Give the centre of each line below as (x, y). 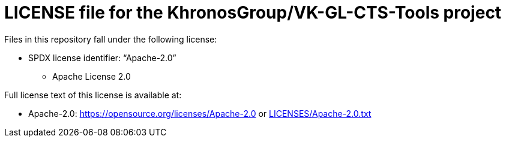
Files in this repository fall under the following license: (111, 39)
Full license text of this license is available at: (93, 95)
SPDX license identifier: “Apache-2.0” (102, 58)
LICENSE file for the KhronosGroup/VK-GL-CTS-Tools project (253, 13)
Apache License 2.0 (92, 76)
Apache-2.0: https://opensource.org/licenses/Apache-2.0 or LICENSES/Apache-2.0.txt (200, 113)
